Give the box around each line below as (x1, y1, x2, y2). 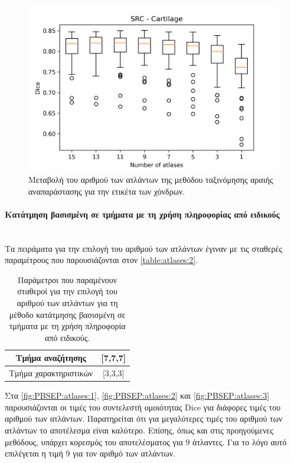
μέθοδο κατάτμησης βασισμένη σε (9, 308, 126, 320)
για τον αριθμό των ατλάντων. (73, 447, 175, 459)
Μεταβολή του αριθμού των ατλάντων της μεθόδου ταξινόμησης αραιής (28, 173, 273, 185)
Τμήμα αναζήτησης (15, 352, 86, 364)
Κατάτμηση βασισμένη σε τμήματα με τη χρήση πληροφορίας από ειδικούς (5, 208, 280, 220)
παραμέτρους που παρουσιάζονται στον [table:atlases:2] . (5, 254, 198, 266)
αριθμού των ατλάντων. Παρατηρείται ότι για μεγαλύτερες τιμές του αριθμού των (5, 412, 283, 425)
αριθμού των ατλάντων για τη (17, 296, 118, 308)
